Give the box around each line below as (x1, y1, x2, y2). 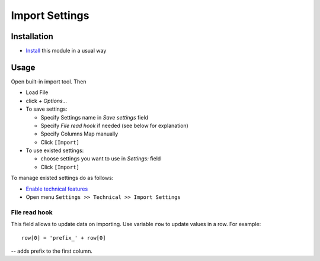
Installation (11, 31, 53, 41)
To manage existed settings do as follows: (11, 175, 114, 182)
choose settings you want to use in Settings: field (40, 155, 161, 162)
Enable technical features (25, 185, 88, 192)
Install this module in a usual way (25, 47, 107, 54)
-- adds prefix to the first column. (11, 247, 93, 254)
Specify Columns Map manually (40, 130, 119, 137)
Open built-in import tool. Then (11, 78, 87, 85)
